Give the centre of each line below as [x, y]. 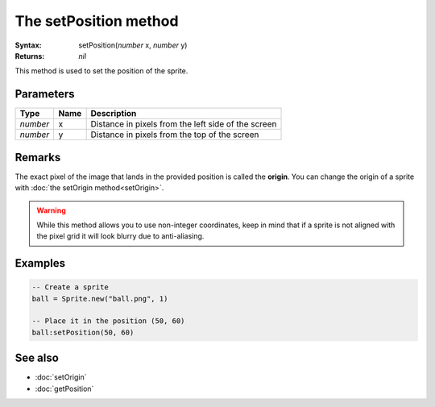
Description [114, 114]
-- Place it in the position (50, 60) [108, 321]
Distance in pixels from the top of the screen [175, 135]
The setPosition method [97, 21]
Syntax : [28, 45]
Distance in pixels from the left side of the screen [184, 124]
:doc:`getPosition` [64, 388]
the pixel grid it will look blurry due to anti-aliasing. [120, 236]
